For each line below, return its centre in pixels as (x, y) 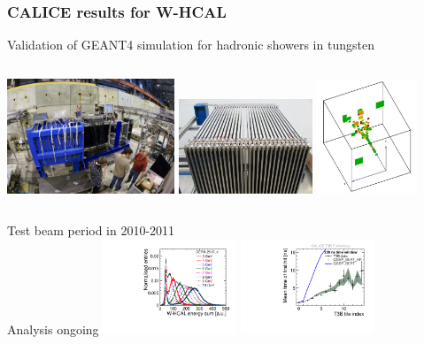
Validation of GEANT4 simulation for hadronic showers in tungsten (191, 45)
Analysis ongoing (53, 329)
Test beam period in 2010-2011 (91, 230)
